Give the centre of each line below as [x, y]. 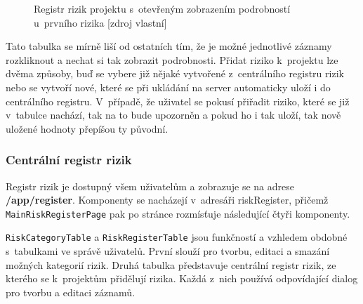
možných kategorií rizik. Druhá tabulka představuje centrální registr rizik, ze [171, 264]
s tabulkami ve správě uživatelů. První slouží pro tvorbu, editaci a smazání [168, 251]
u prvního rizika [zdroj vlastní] [100, 22]
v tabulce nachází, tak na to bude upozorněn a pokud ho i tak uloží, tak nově [173, 115]
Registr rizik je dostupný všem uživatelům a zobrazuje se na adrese [150, 186]
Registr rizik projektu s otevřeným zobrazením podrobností [162, 8]
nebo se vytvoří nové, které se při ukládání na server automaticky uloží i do [168, 87]
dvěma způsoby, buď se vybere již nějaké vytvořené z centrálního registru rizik [175, 73]
